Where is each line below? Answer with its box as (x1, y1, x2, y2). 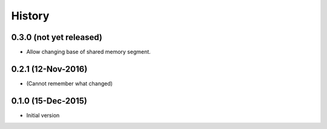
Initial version (26, 111, 60, 119)
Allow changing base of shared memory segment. (26, 48, 151, 56)
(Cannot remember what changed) (26, 79, 113, 87)
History (11, 9, 50, 22)
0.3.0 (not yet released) (11, 32, 103, 42)
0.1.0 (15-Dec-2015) (11, 96, 87, 106)
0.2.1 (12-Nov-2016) (11, 64, 88, 74)
